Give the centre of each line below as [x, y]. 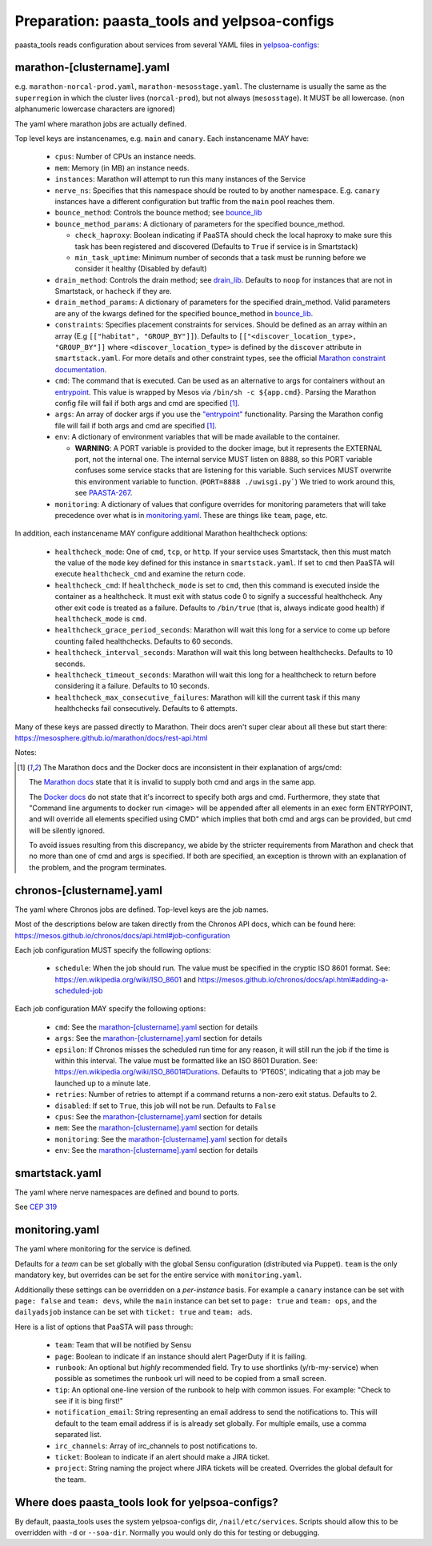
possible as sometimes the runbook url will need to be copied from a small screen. [191, 1379]
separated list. [78, 1435]
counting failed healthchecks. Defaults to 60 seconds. [144, 641]
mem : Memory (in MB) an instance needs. [122, 167]
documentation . [81, 369]
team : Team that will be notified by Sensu [123, 1345]
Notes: [26, 753]
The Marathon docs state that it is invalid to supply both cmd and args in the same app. [172, 782]
